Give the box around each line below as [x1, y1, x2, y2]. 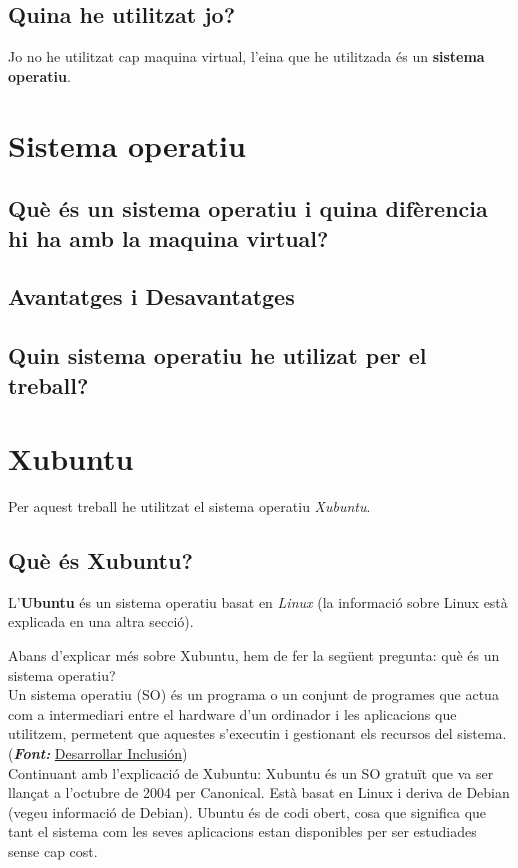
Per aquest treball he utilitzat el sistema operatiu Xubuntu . [8, 496, 371, 517]
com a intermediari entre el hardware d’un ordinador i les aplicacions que [8, 703, 457, 724]
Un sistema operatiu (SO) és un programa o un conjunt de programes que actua [8, 684, 499, 705]
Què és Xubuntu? [8, 545, 193, 575]
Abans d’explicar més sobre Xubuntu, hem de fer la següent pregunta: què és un [8, 645, 500, 665]
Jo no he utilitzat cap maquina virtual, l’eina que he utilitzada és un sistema [8, 46, 485, 67]
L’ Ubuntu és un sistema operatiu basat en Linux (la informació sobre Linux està [8, 591, 508, 612]
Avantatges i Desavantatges [8, 281, 295, 312]
